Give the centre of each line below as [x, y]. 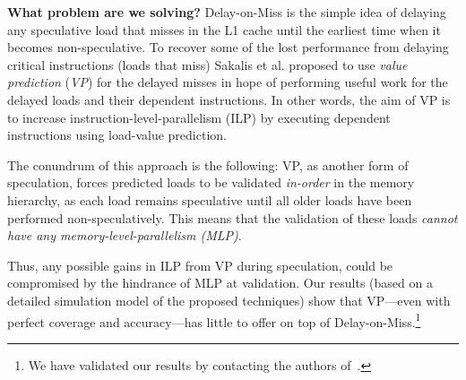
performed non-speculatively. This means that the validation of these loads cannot [233, 217]
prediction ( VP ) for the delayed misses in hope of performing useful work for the [228, 82]
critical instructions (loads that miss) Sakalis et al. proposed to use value [207, 64]
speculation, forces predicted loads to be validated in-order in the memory [211, 182]
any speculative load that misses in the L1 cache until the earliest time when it [224, 29]
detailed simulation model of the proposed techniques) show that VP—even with [229, 300]
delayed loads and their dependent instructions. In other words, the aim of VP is [229, 99]
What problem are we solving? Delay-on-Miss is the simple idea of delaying [227, 12]
